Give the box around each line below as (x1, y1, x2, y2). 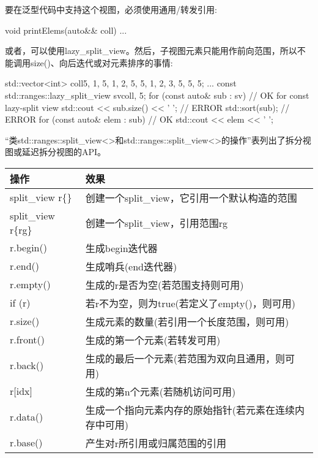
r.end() (10, 259, 40, 273)
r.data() (10, 410, 43, 424)
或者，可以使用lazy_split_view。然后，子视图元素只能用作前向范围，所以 (5, 44, 297, 57)
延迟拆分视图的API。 (21, 145, 106, 158)
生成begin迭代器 (85, 240, 158, 255)
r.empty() (10, 277, 51, 292)
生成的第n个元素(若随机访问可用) (85, 384, 236, 399)
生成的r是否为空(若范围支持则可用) (85, 277, 244, 292)
